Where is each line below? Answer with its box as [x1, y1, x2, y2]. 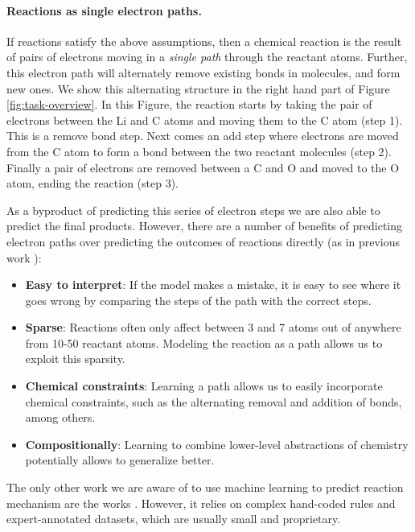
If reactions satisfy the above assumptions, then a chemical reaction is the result [6, 32, 402, 49]
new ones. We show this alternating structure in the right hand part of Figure [6, 80, 390, 97]
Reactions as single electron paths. [6, 2, 202, 19]
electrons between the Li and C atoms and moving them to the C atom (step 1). [6, 111, 403, 128]
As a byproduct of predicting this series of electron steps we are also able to [6, 201, 380, 218]
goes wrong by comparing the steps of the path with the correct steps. [25, 291, 372, 308]
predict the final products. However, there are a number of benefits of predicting [6, 217, 402, 234]
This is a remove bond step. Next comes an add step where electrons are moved [6, 127, 399, 144]
